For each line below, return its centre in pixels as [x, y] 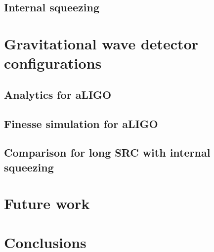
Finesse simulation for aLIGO [81, 123]
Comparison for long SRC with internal [107, 152]
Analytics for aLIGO [58, 94]
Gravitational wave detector [101, 43]
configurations [53, 63]
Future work [47, 203]
